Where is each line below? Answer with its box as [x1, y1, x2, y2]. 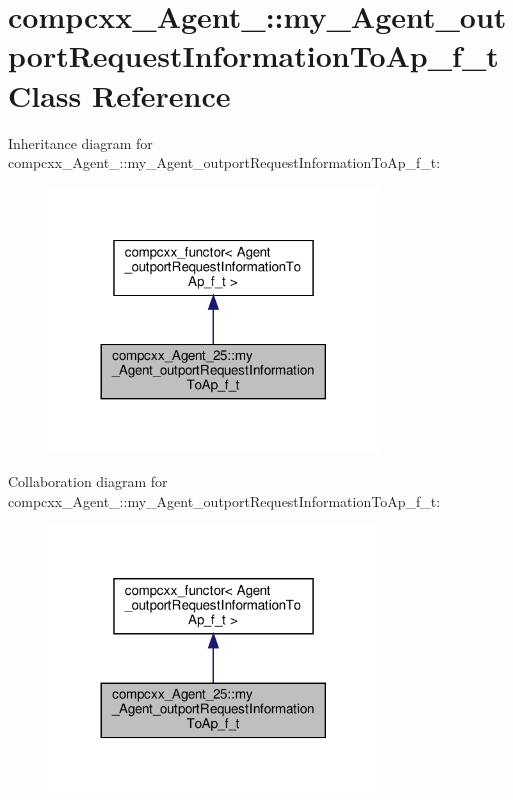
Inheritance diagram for [8, 132, 153, 153]
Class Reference [8, 74, 231, 115]
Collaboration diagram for [8, 470, 168, 491]
